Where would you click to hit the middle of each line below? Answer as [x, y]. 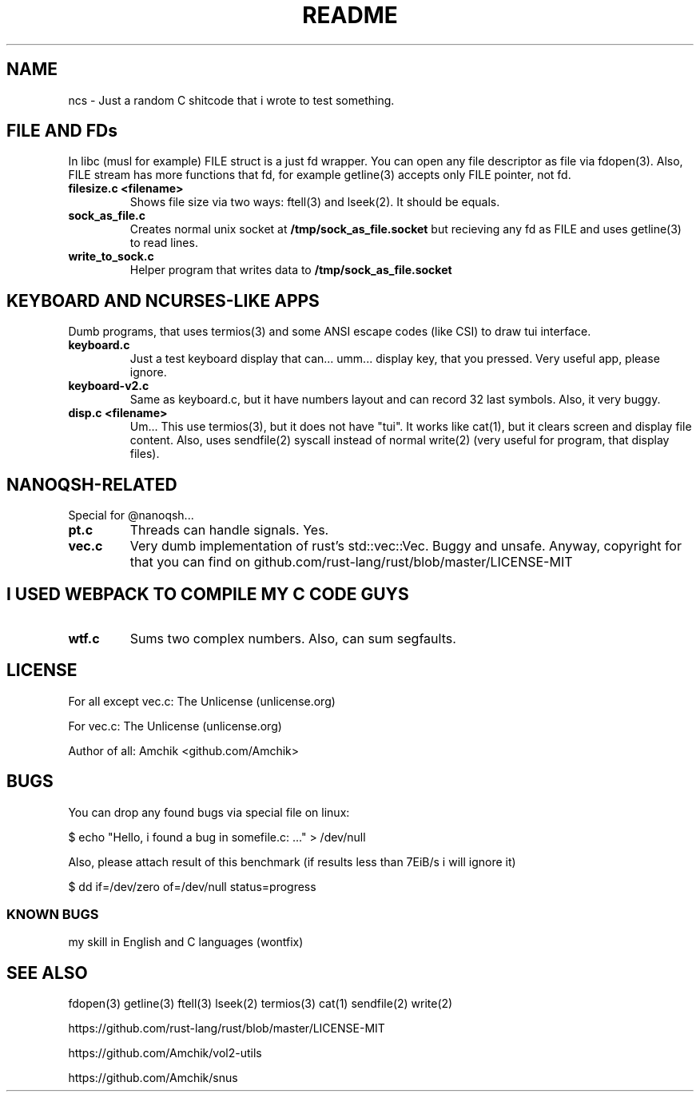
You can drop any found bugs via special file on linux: [209, 812]
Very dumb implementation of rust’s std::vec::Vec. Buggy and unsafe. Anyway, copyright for [406, 546]
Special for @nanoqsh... [131, 515]
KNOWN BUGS [53, 915]
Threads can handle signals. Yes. [229, 530]
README [350, 15]
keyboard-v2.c [109, 386]
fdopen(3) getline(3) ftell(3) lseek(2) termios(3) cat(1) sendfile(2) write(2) [261, 1004]
